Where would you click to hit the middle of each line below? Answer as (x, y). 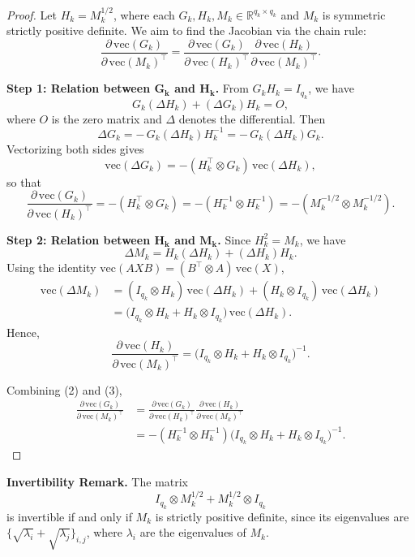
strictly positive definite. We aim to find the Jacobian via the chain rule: (186, 30)
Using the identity (51, 268)
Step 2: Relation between (79, 239)
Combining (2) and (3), (64, 389)
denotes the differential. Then (252, 118)
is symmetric (354, 14)
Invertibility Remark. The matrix (98, 481)
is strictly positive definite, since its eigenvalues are (282, 516)
